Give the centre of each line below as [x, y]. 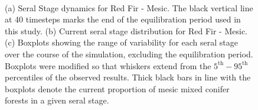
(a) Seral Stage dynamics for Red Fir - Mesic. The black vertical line [129, 7]
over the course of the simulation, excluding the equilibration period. [129, 54]
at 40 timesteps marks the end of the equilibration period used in [123, 19]
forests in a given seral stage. [57, 100]
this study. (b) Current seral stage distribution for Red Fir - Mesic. [126, 30]
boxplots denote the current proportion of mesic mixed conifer [117, 88]
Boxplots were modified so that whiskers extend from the [108, 65]
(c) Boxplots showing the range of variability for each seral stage [121, 42]
